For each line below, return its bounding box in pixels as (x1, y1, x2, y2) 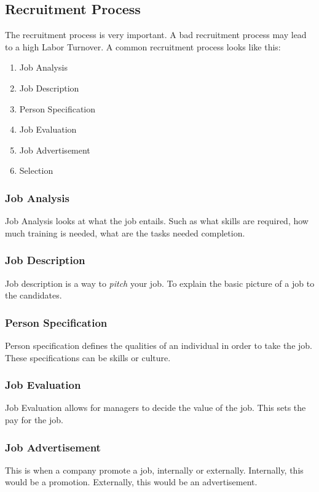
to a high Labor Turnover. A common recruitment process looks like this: (5, 40, 281, 53)
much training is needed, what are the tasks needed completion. (5, 226, 245, 239)
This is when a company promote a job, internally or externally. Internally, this (5, 463, 304, 476)
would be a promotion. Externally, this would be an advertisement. (5, 475, 258, 488)
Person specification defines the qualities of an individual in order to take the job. (5, 338, 312, 351)
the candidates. (5, 289, 62, 302)
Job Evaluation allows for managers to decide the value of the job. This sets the (5, 401, 306, 414)
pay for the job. (5, 413, 63, 426)
